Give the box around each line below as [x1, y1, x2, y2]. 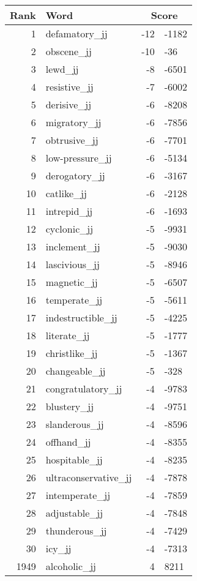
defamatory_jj [45, 26, 108, 40]
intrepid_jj [45, 204, 93, 218]
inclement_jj [45, 239, 100, 253]
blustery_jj [45, 399, 94, 413]
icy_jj [45, 541, 72, 555]
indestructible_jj [45, 310, 117, 324]
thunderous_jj [45, 523, 107, 538]
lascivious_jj [45, 257, 100, 271]
